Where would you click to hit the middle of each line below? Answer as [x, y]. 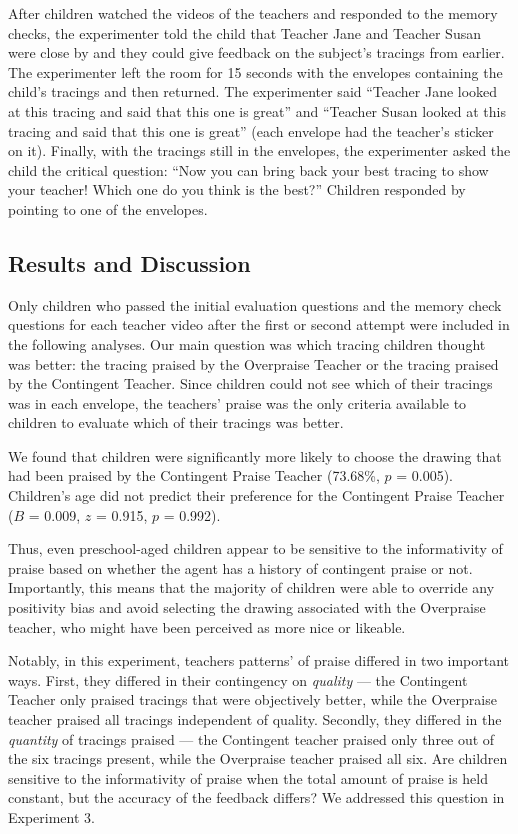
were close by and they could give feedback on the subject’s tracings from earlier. [256, 52]
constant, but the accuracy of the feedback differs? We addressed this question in [256, 797]
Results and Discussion [129, 262]
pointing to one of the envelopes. [108, 208]
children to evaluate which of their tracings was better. [176, 422]
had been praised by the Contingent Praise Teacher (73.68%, [194, 475]
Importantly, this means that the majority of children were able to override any [251, 587]
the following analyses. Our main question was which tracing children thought [247, 343]
